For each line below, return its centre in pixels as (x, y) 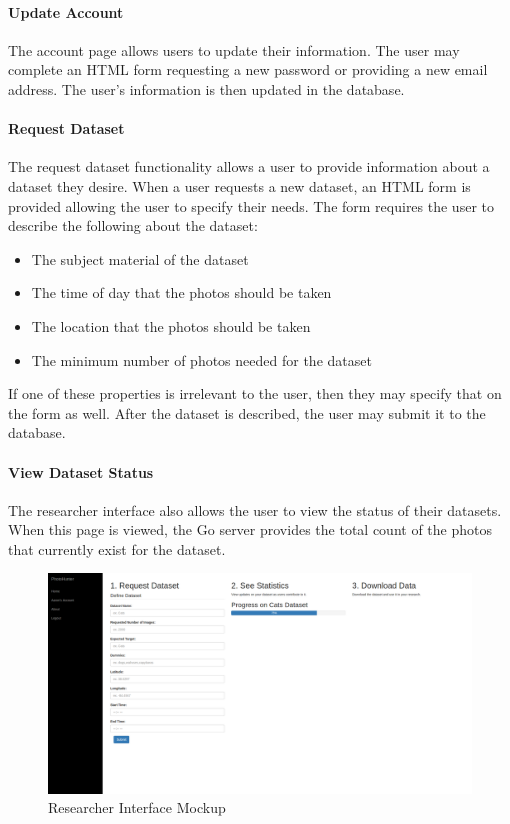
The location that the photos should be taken (171, 325)
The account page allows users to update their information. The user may (234, 49)
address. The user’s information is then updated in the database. (206, 88)
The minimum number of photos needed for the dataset (201, 359)
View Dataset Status (81, 471)
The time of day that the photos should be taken (181, 292)
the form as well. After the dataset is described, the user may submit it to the (247, 412)
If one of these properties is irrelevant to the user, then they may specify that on (255, 393)
